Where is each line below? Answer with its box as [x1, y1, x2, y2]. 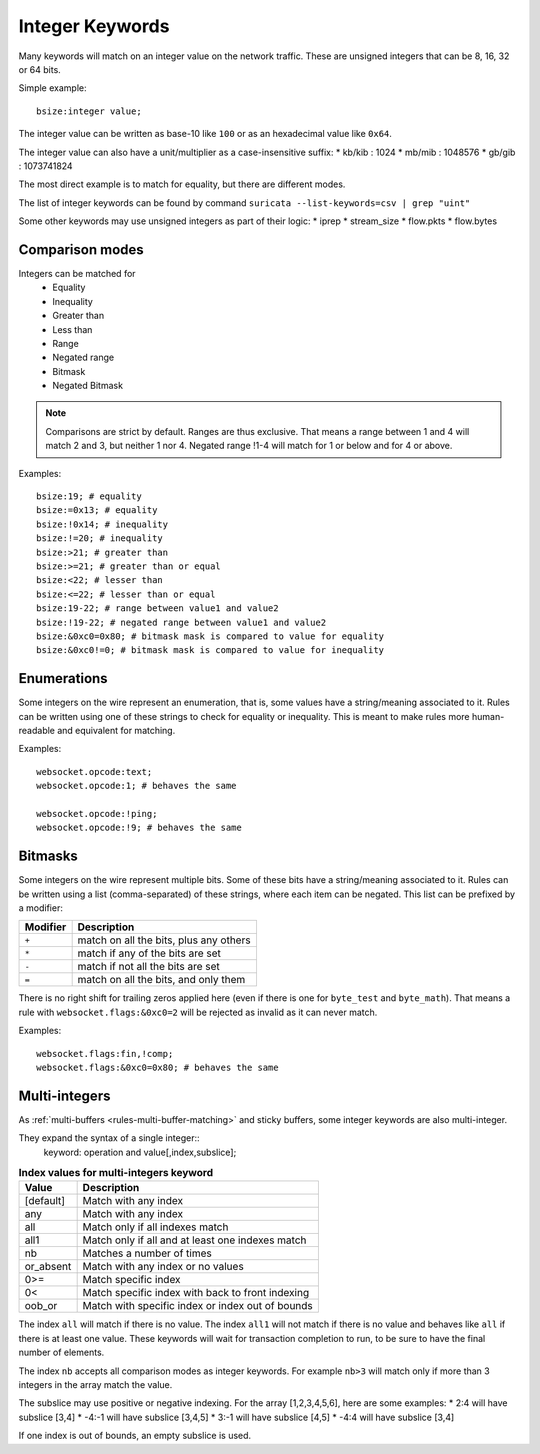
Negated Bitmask [52, 380, 124, 392]
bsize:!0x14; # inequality [36, 518, 169, 530]
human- [471, 710, 505, 722]
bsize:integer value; [36, 105, 142, 117]
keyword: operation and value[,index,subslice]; [43, 1146, 237, 1158]
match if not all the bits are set [77, 960, 220, 974]
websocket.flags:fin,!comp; [36, 1048, 174, 1059]
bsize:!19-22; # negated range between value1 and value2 [36, 616, 327, 628]
